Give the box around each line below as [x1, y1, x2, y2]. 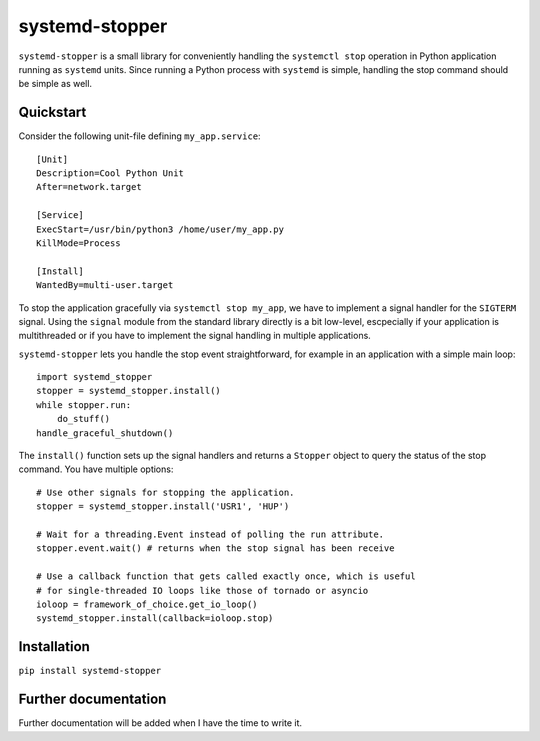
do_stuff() [56, 413, 111, 425]
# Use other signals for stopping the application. [36, 486, 295, 498]
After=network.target [36, 181, 142, 193]
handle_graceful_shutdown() [36, 427, 174, 439]
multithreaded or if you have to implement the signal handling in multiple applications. [18, 330, 372, 342]
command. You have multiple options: [18, 463, 174, 475]
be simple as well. [18, 78, 93, 90]
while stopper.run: [36, 399, 132, 410]
